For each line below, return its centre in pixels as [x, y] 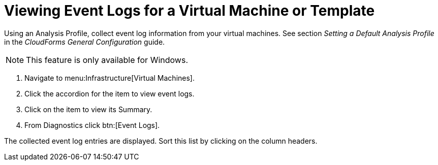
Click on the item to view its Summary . [88, 109]
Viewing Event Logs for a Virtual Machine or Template [190, 11]
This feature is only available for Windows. [107, 60]
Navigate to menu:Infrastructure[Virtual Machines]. [109, 78]
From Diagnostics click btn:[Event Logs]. [92, 125]
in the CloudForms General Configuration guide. [85, 42]
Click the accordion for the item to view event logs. [109, 93]
